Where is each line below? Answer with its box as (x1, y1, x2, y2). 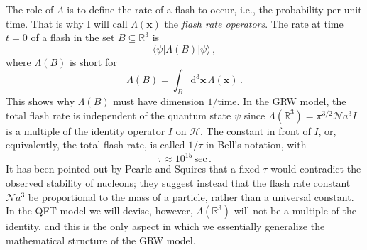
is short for (69, 54, 117, 69)
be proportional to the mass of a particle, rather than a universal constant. (28, 189, 354, 204)
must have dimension (113, 94, 204, 109)
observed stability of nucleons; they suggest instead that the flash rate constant (6, 175, 351, 190)
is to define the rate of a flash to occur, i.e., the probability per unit (67, 2, 362, 16)
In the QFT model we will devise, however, (6, 203, 193, 218)
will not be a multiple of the (234, 203, 357, 218)
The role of (6, 2, 54, 16)
